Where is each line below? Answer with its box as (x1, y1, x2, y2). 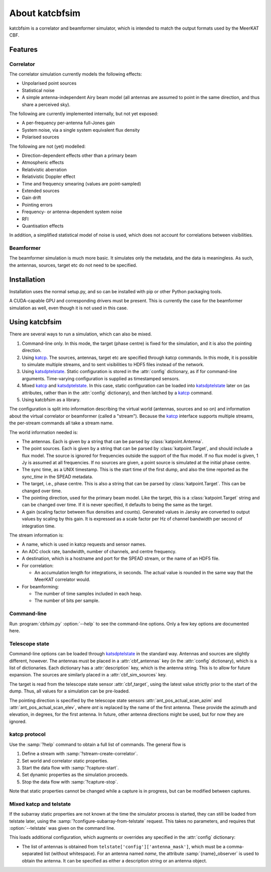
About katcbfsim (9, 8, 81, 19)
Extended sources (22, 188, 60, 194)
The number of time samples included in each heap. (34, 591, 143, 597)
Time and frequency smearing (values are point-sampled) (22, 181, 142, 187)
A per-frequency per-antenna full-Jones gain (22, 120, 115, 126)
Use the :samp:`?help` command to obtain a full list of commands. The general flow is (9, 741, 186, 747)
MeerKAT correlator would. (34, 576, 90, 583)
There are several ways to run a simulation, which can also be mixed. (9, 331, 152, 337)
